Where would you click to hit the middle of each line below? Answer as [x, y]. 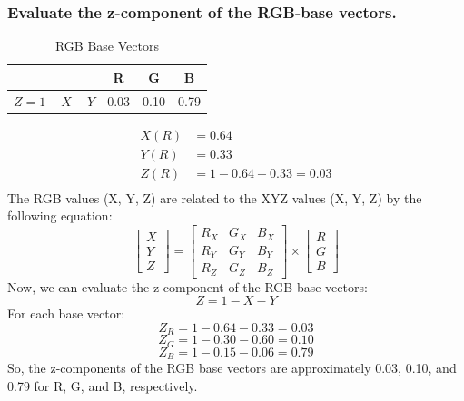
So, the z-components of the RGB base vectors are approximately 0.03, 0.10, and [232, 368]
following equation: [60, 215]
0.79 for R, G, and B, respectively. [103, 385]
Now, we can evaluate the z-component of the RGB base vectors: [188, 286]
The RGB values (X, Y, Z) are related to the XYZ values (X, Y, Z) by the [215, 197]
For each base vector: [66, 313]
